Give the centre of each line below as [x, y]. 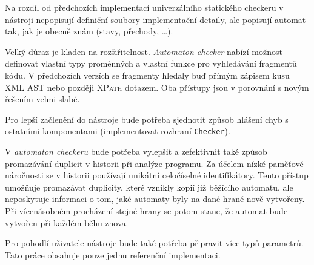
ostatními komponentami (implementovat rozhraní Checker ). [118, 131]
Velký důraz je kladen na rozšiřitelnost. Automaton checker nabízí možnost [144, 51]
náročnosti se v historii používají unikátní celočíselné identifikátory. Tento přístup [157, 175]
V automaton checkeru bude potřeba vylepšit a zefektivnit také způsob [136, 151]
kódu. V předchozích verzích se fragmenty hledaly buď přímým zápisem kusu [147, 75]
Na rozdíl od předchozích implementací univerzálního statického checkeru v [144, 7]
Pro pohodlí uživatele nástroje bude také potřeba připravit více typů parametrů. [154, 243]
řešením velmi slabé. [42, 99]
